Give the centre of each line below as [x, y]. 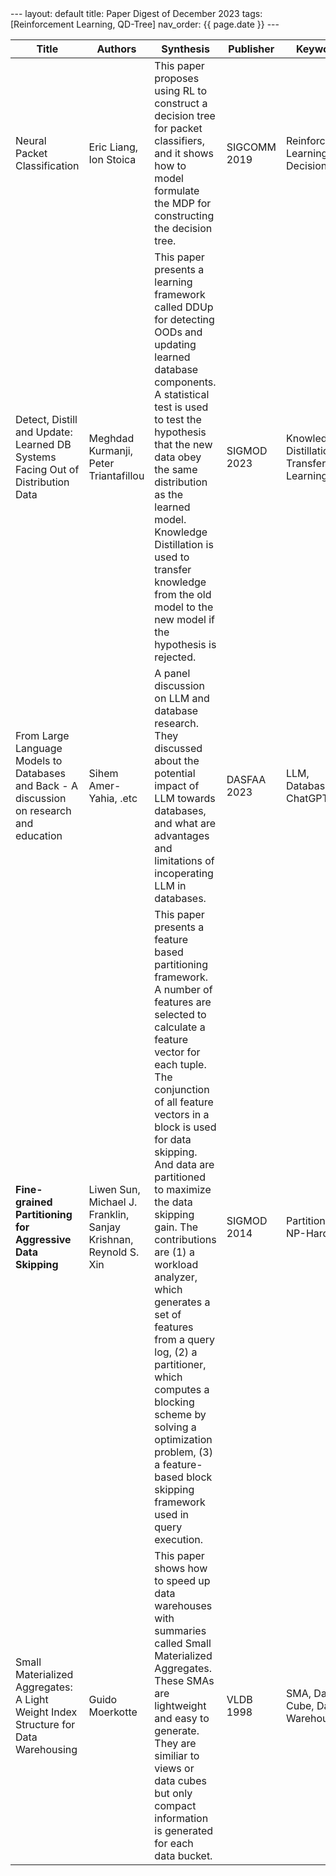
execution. [179, 1539]
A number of [183, 989]
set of [168, 1314]
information [181, 1818]
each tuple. [180, 1064]
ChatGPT [307, 798]
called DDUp [184, 307]
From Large [42, 735]
